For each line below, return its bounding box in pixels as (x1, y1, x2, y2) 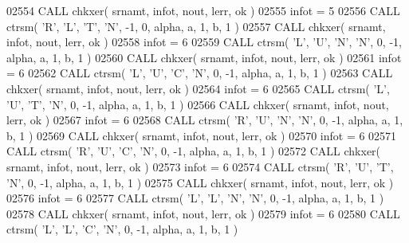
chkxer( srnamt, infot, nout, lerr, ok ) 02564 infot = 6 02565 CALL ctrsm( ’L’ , (6, 80, 390, 96)
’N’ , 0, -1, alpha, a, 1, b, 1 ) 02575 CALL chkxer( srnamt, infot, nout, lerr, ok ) (6, 174, 394, 190)
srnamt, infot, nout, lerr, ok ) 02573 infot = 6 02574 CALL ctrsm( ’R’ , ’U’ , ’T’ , (6, 158, 394, 174)
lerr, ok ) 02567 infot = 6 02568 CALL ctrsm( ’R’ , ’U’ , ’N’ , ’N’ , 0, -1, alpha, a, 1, (6, 112, 403, 128)
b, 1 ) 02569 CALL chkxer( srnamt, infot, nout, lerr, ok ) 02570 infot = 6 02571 (6, 127, 397, 143)
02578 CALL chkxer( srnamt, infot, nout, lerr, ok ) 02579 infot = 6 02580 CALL (6, 205, 400, 221)
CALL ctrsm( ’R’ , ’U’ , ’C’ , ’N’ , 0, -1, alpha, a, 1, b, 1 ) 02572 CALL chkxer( (6, 143, 381, 159)
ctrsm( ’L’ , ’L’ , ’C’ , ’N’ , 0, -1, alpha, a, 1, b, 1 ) (6, 221, 238, 237)
